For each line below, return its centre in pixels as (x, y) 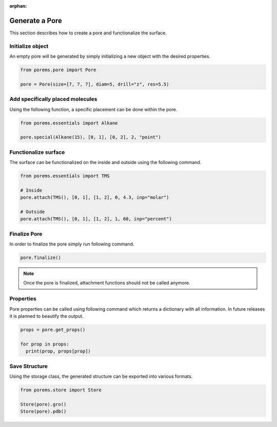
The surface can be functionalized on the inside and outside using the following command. (105, 162)
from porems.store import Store (61, 390)
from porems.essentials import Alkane (69, 123)
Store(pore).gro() (43, 404)
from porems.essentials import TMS (65, 176)
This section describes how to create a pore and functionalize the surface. (88, 33)
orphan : (18, 6)
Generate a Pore (36, 21)
